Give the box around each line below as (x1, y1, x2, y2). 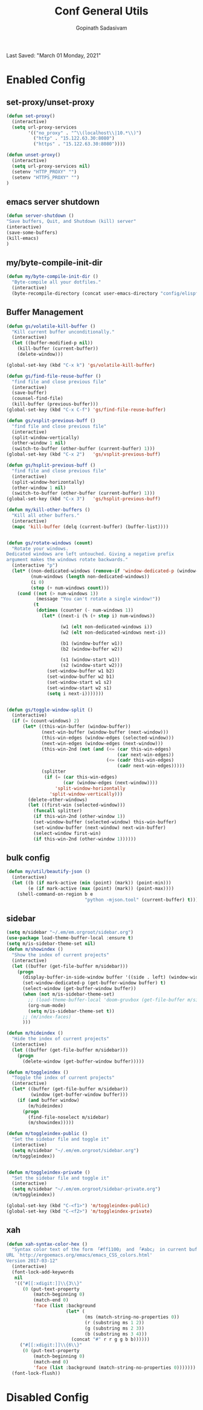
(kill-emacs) (6, 235, 39, 241)
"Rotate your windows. (11, 546, 69, 552)
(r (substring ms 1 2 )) (84, 1319, 145, 1325)
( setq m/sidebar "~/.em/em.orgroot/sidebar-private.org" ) (11, 1186, 161, 1193)
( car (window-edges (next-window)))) (63, 779, 158, 786)
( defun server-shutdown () (6, 213, 74, 219)
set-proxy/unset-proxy (6, 97, 95, 107)
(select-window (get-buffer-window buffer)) (22, 986, 137, 992)
